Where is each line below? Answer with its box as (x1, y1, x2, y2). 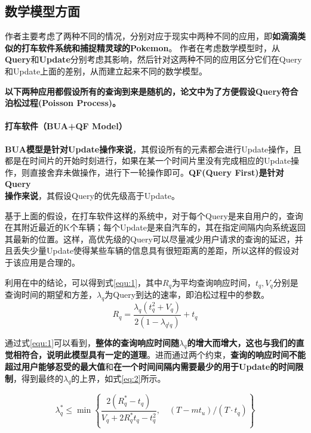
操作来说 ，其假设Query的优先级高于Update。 (5, 189, 180, 201)
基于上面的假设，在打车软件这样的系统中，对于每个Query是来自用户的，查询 (5, 209, 303, 222)
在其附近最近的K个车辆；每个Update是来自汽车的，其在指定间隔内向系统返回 (5, 221, 306, 233)
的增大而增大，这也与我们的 (187, 336, 296, 348)
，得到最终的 (13, 372, 63, 384)
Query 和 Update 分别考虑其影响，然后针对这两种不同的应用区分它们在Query (5, 53, 302, 66)
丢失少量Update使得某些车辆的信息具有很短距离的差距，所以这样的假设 (13, 244, 291, 257)
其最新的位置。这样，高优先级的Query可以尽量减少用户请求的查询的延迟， (5, 232, 295, 245)
